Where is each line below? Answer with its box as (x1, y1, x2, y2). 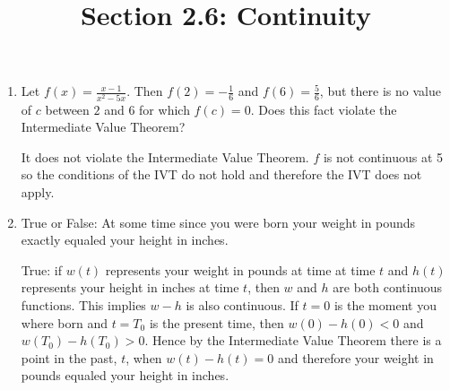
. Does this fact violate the (250, 100, 397, 118)
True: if (21, 260, 62, 279)
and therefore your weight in (277, 348, 434, 367)
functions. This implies (21, 296, 146, 315)
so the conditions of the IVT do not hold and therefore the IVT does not (21, 165, 422, 184)
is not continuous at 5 (323, 147, 444, 166)
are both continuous (333, 278, 443, 297)
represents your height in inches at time (21, 278, 239, 297)
